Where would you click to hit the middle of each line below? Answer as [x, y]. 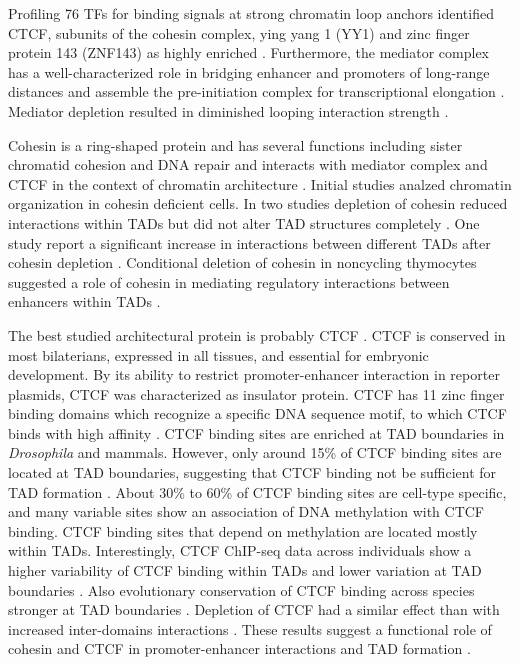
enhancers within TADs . [84, 301]
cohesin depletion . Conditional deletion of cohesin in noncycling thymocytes [242, 262]
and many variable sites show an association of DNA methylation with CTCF [246, 511]
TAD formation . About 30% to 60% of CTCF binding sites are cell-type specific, [257, 491]
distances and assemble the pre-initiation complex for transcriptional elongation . [256, 91]
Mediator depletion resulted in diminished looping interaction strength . [228, 110]
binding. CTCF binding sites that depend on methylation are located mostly [243, 530]
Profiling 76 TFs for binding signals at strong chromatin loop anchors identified [251, 13]
